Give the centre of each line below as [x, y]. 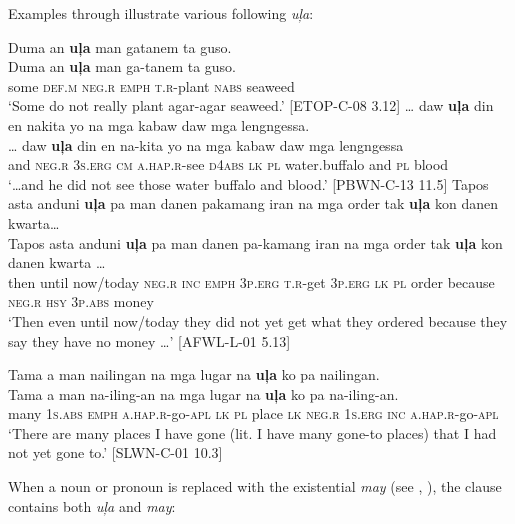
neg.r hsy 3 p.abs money [81, 301]
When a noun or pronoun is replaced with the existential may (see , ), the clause [255, 486]
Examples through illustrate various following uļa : [161, 13]
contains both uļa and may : [92, 505]
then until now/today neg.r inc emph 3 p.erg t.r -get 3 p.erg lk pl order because [251, 281]
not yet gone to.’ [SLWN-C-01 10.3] [115, 452]
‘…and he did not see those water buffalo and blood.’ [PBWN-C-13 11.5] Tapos [248, 183]
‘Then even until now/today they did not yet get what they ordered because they [258, 320]
